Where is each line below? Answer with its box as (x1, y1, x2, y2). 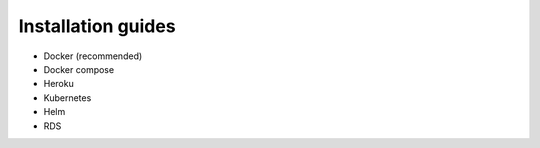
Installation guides (18, 15, 176, 37)
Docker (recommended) (43, 50, 143, 62)
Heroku (43, 78, 74, 90)
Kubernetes (43, 91, 92, 104)
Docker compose (43, 63, 115, 75)
